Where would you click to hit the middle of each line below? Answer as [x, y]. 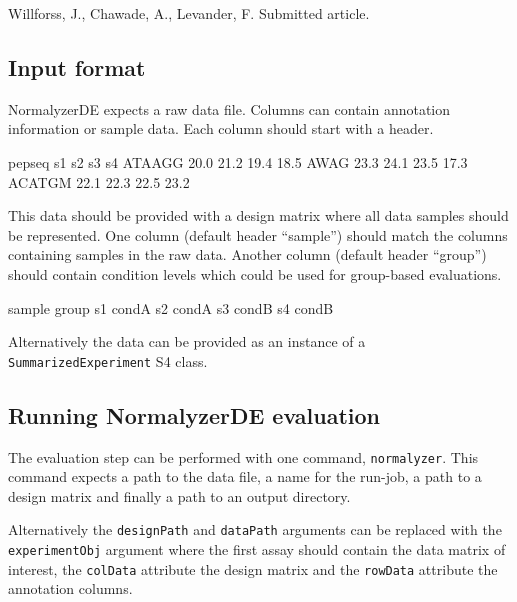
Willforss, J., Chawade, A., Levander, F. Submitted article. [189, 13]
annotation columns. [70, 588]
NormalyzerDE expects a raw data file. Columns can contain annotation [229, 108]
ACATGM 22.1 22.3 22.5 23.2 [99, 181]
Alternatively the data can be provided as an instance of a [187, 341]
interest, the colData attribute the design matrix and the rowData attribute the [253, 568]
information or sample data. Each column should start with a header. [221, 128]
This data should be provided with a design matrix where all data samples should [258, 215]
